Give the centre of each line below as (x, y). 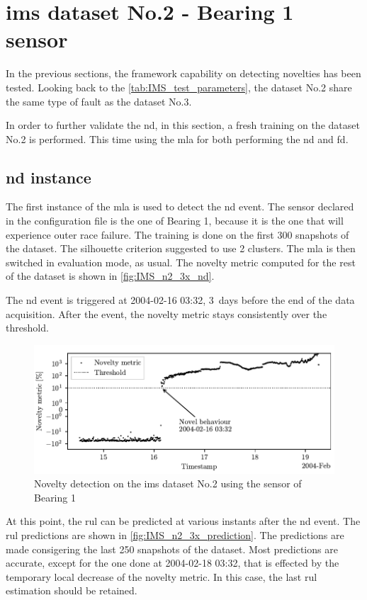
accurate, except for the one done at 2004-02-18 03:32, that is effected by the (173, 563)
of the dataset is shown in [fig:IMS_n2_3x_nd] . (110, 276)
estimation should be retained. (72, 590)
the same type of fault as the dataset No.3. (99, 101)
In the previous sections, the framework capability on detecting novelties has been (183, 73)
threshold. (27, 328)
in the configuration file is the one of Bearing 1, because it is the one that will (175, 221)
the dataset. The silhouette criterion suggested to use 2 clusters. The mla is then (181, 248)
